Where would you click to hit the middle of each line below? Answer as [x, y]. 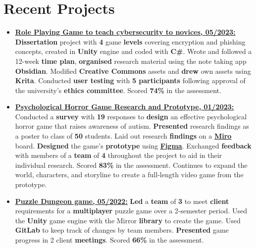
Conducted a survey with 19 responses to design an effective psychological [131, 116]
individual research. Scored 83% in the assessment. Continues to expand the [131, 165]
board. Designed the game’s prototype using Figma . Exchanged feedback [133, 145]
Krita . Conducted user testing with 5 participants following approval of [130, 80]
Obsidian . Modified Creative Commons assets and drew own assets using [133, 71]
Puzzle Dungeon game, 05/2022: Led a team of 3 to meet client [122, 201]
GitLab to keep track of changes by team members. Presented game [122, 230]
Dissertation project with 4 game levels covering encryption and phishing [130, 41]
